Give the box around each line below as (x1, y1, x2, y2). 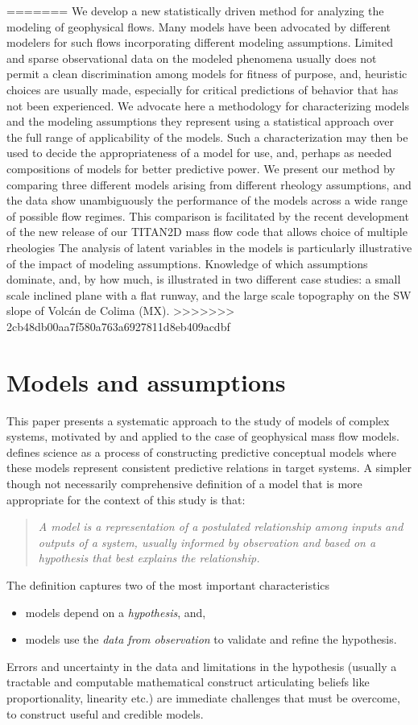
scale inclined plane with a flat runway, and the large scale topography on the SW (6, 286, 412, 303)
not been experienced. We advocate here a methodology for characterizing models (6, 97, 409, 114)
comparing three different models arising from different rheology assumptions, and (6, 176, 412, 193)
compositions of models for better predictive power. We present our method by (6, 159, 395, 176)
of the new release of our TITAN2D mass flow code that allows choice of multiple (6, 223, 408, 240)
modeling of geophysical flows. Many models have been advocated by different (6, 18, 391, 35)
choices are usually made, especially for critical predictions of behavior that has (6, 81, 399, 97)
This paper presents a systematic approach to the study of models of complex (6, 412, 390, 429)
